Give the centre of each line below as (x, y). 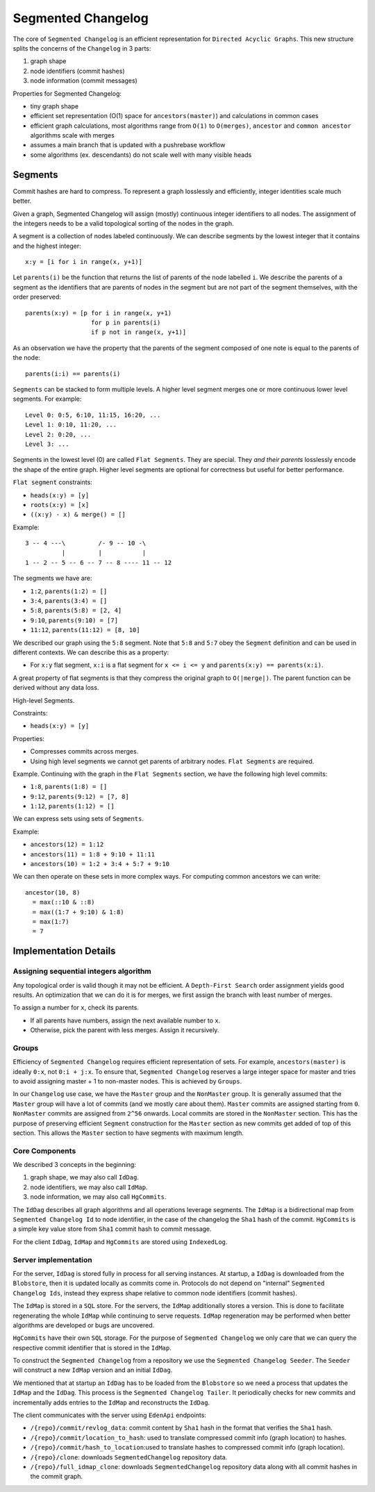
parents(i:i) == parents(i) (73, 374)
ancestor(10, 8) (53, 892)
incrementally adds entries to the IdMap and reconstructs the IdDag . (111, 1402)
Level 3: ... (47, 444)
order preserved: (37, 297)
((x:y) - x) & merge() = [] (78, 515)
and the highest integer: (47, 246)
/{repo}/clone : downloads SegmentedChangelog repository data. (129, 1457)
